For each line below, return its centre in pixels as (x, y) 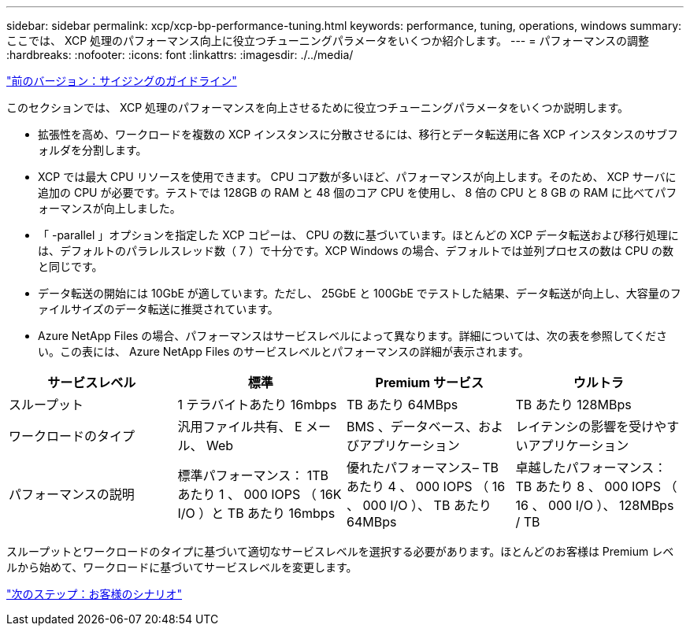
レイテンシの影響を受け (585, 427)
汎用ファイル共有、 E (240, 427)
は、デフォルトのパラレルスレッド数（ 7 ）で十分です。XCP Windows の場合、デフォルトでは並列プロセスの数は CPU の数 (356, 251)
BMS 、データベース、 (412, 427)
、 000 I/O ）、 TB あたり (419, 505)
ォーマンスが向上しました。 (109, 208)
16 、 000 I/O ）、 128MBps (595, 505)
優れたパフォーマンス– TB (423, 468)
